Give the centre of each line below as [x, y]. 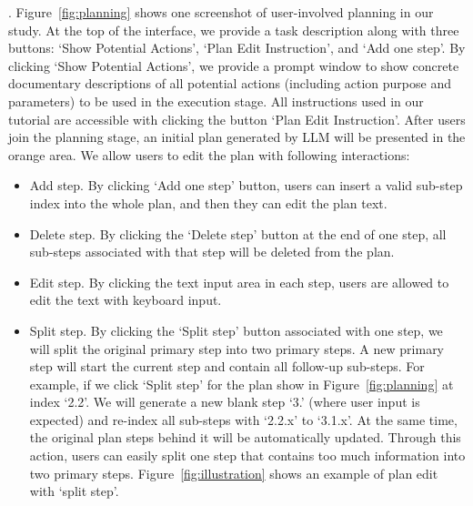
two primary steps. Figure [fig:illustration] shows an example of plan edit [234, 473]
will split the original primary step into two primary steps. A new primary [237, 348]
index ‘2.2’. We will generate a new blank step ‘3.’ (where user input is [225, 402]
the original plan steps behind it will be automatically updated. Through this [245, 437]
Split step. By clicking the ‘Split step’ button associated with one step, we [236, 330]
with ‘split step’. [74, 491]
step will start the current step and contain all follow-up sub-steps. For [227, 366]
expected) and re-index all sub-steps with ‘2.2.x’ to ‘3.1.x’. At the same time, [243, 419]
